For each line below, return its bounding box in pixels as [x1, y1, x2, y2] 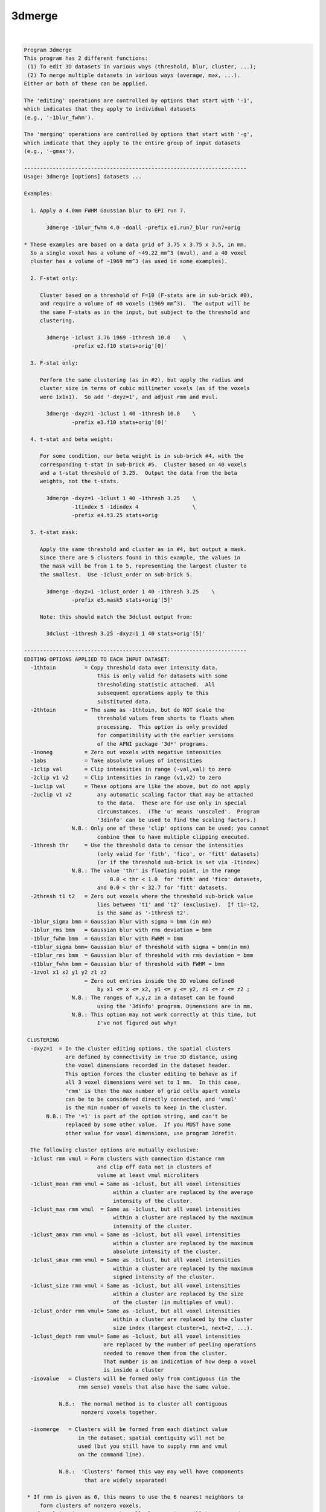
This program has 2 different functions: [24, 54, 149, 62]
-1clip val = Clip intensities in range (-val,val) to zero [30, 766, 231, 772]
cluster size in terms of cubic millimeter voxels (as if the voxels [39, 385, 251, 392]
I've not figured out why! [97, 1020, 177, 1026]
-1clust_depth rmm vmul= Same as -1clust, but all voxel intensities [30, 1332, 241, 1340]
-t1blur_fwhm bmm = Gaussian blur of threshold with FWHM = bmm [30, 960, 225, 967]
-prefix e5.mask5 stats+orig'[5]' [71, 596, 174, 603]
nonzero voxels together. [81, 1409, 158, 1416]
